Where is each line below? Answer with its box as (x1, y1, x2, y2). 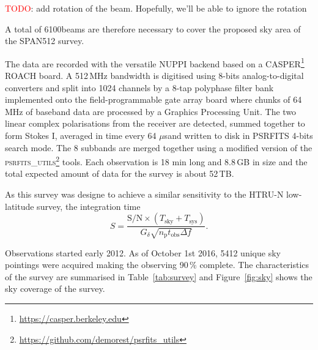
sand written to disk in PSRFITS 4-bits (164, 129, 313, 141)
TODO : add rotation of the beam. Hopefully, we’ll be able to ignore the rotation (5, 2, 307, 14)
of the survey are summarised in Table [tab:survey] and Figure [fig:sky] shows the (5, 270, 312, 283)
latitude (5, 199, 34, 212)
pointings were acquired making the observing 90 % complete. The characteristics (5, 258, 309, 271)
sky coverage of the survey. (5, 282, 105, 295)
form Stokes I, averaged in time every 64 (5, 129, 157, 141)
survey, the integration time (37, 199, 141, 212)
